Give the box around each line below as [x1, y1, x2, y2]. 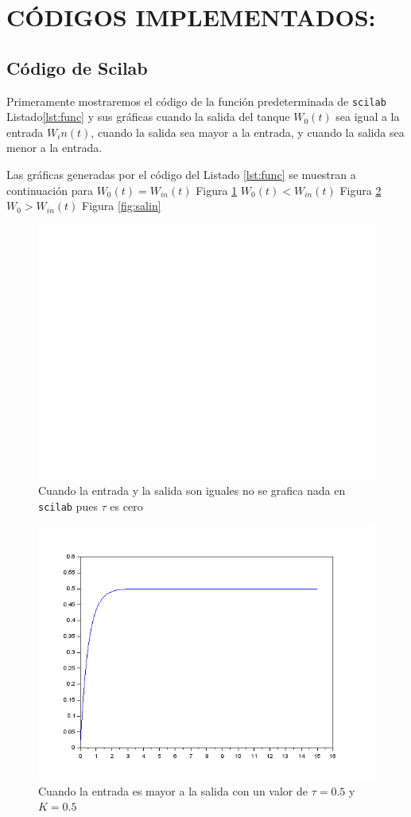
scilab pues [38, 497, 98, 514]
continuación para [6, 181, 93, 198]
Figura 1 [196, 181, 238, 198]
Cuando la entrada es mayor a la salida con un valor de [38, 782, 308, 799]
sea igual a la [335, 108, 400, 125]
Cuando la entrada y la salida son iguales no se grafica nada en [38, 482, 346, 499]
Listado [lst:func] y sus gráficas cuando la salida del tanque [6, 108, 290, 125]
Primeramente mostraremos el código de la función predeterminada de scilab [6, 92, 386, 109]
